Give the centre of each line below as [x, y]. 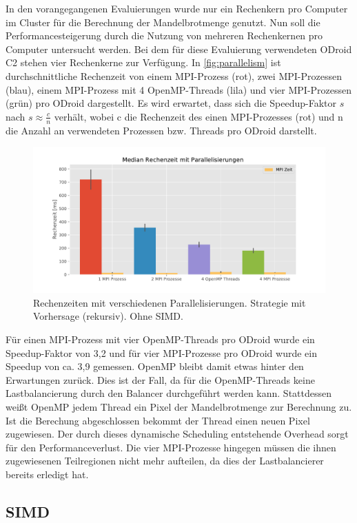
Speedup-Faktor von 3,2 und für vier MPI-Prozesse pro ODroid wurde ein [161, 352]
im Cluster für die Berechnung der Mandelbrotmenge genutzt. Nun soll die [163, 22]
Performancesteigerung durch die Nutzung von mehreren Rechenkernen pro [164, 35]
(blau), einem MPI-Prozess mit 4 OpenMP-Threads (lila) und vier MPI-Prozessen [179, 89]
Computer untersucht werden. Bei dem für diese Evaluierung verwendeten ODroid [179, 49]
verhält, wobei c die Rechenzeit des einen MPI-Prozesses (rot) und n [198, 116]
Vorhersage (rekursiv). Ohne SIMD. [108, 316]
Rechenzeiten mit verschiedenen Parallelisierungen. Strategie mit [170, 302]
